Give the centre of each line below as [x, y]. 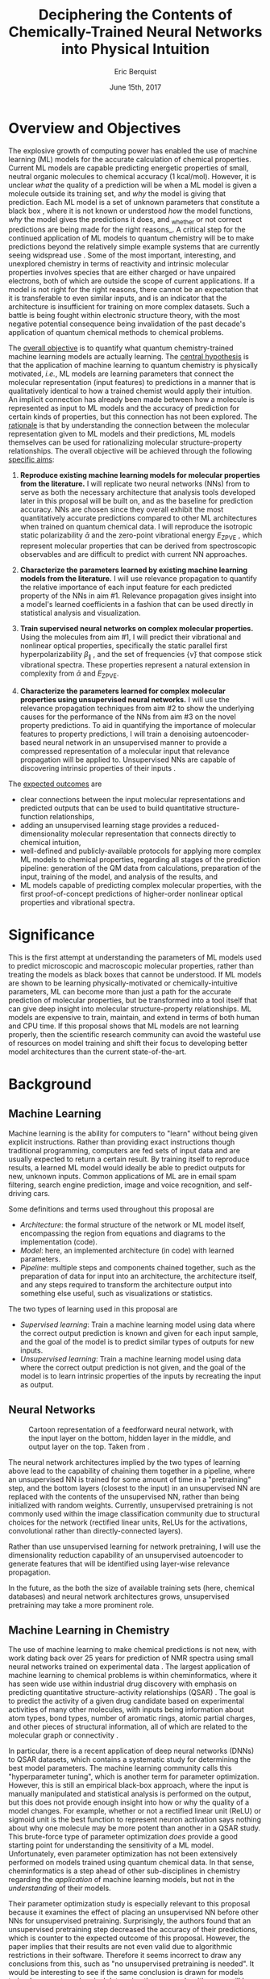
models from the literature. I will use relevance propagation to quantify [139, 579]
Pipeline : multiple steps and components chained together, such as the [138, 1267]
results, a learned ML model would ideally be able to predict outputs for [127, 1167]
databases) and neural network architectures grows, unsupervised [119, 1596]
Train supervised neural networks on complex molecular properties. [137, 629]
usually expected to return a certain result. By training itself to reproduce [129, 1159]
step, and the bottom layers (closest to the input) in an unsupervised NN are [134, 1487]
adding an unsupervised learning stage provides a [103, 825]
